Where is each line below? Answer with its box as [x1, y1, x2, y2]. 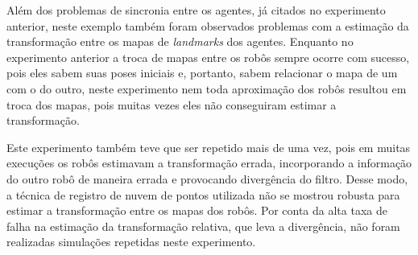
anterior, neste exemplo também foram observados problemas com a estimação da [6, 17, 409, 34]
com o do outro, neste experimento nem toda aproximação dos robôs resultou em [6, 80, 407, 97]
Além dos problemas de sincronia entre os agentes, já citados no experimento [6, 2, 386, 18]
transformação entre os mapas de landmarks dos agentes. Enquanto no [6, 33, 354, 50]
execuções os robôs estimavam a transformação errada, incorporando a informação [6, 154, 412, 171]
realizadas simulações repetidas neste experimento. [6, 233, 256, 250]
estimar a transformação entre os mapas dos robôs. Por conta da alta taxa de [6, 202, 387, 219]
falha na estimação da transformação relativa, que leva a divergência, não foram [6, 217, 400, 234]
